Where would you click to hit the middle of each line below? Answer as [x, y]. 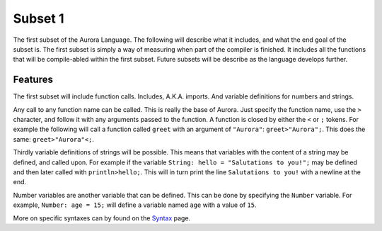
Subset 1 [39, 18]
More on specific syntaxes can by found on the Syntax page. [102, 218]
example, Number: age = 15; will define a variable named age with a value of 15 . [135, 205]
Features [33, 80]
